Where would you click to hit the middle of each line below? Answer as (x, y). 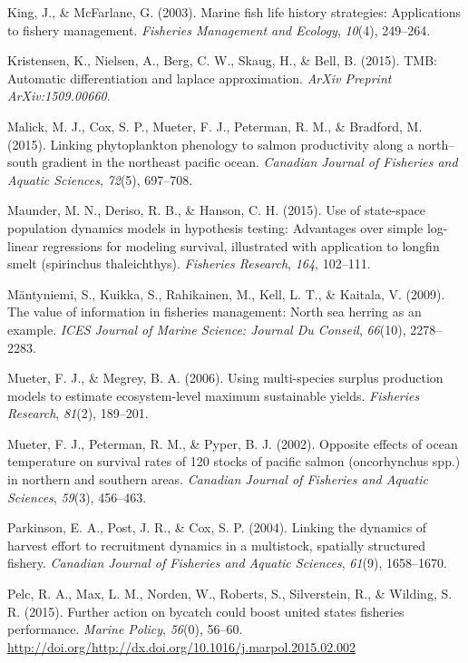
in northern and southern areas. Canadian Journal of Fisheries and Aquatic (218, 479)
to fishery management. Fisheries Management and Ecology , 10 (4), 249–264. (219, 29)
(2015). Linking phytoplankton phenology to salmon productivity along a (211, 144)
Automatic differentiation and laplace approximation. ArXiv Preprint (200, 78)
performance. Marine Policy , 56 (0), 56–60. (125, 629)
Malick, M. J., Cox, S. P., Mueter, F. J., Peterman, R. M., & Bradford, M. (215, 126)
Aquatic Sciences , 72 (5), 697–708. (100, 179)
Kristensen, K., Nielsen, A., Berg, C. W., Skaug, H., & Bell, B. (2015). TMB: (222, 60)
